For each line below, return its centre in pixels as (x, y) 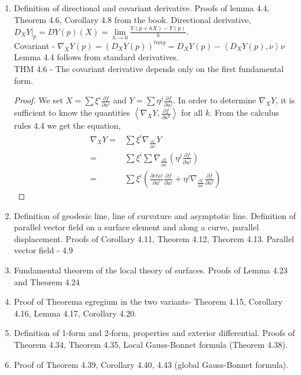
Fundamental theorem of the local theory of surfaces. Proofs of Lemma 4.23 (151, 270)
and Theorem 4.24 (47, 281)
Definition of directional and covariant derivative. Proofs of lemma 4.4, (142, 8)
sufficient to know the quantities (72, 112)
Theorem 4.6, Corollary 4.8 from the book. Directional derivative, (132, 19)
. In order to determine (215, 100)
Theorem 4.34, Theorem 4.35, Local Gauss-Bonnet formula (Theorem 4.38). (151, 344)
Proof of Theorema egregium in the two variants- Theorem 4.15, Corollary (148, 301)
